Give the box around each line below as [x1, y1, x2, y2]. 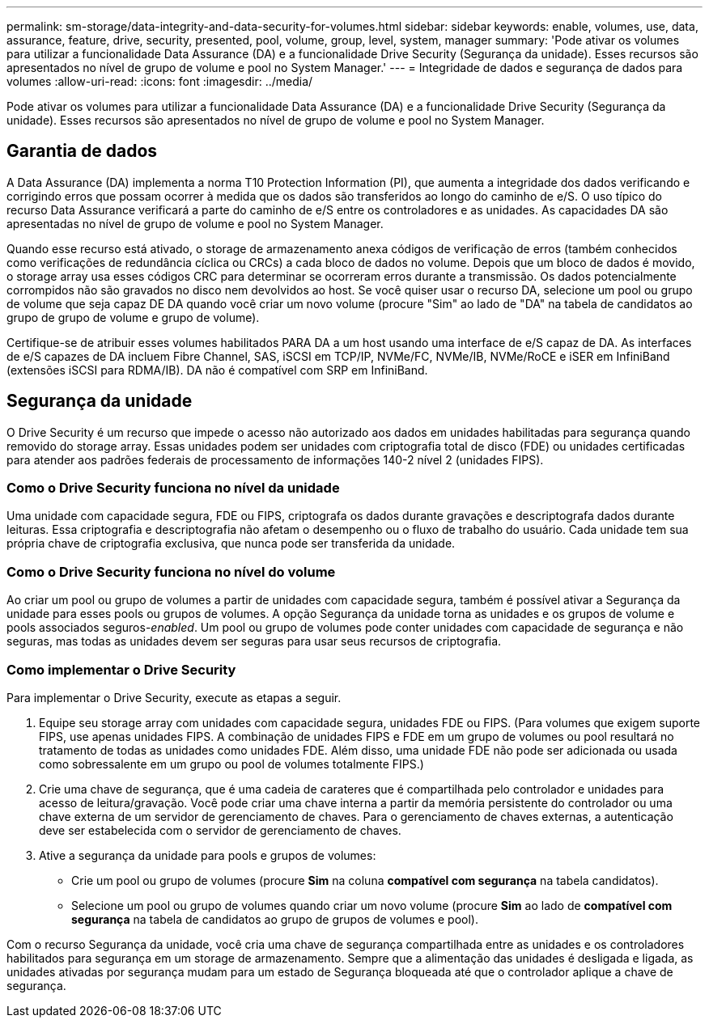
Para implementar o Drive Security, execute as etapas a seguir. [6, 690, 342, 705]
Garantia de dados [6, 141, 158, 162]
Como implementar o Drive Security [6, 661, 236, 678]
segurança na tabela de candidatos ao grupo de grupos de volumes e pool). [71, 912, 478, 926]
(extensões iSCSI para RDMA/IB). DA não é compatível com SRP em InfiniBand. [6, 362, 428, 377]
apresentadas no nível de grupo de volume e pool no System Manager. [6, 216, 384, 231]
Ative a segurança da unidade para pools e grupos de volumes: [39, 848, 376, 862]
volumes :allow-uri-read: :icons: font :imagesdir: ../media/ [6, 74, 313, 88]
